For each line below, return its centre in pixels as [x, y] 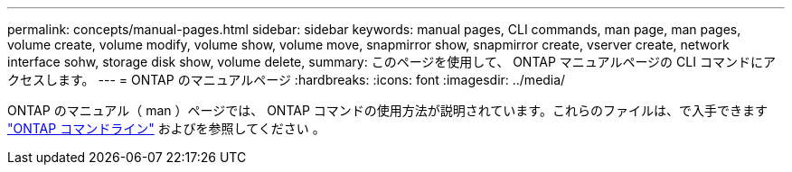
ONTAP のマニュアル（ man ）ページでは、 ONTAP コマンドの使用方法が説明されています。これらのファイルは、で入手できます [387, 110]
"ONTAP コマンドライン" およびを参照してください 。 [166, 128]
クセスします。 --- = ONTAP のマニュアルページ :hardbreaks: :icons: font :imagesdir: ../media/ [287, 80]
